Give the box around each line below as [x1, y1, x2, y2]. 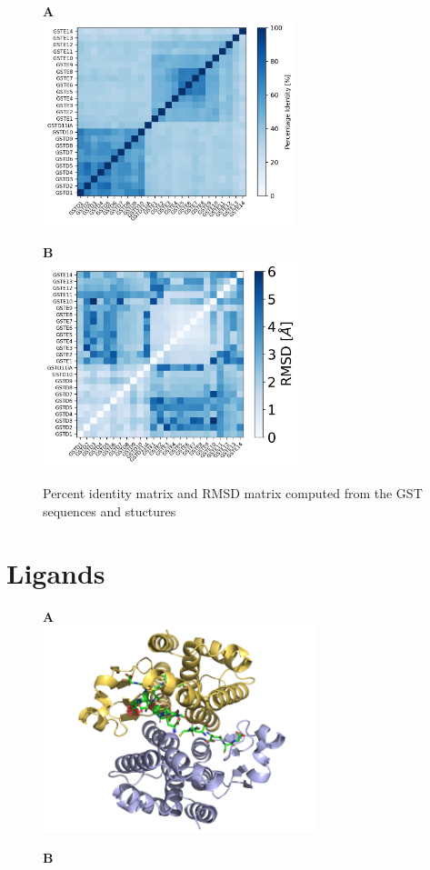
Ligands [6, 555, 105, 592]
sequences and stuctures [43, 501, 176, 520]
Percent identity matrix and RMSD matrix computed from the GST [43, 483, 423, 502]
